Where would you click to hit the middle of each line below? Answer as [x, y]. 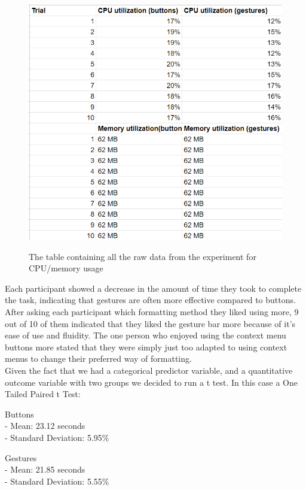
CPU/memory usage [66, 268]
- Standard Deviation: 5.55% [57, 481]
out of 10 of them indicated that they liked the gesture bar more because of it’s [150, 323]
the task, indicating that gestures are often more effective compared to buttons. [150, 300]
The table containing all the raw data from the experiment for [143, 256]
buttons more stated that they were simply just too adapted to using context [146, 347]
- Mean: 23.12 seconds [45, 426]
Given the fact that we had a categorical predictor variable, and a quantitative [149, 370]
